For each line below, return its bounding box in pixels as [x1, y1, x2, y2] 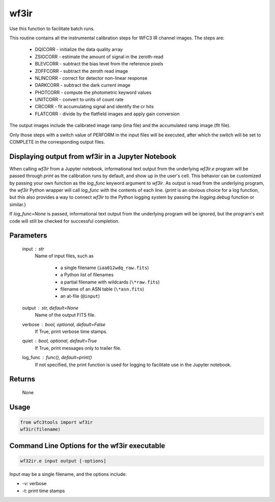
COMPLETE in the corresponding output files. [9, 139, 105, 145]
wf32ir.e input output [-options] [20, 458, 106, 464]
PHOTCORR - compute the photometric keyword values [35, 89, 152, 95]
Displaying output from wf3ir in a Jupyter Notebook [9, 152, 177, 161]
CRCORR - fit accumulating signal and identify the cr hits [35, 104, 154, 110]
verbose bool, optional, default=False [22, 321, 106, 327]
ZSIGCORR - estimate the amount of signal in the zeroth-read [35, 54, 164, 60]
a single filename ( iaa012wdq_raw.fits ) [60, 265, 149, 271]
